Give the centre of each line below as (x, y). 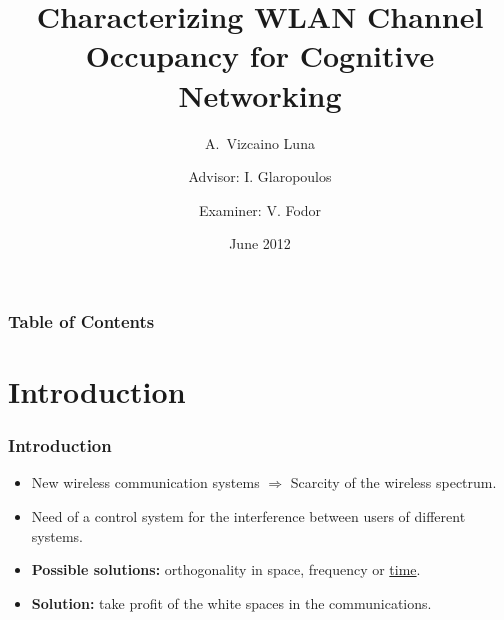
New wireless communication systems (145, 482)
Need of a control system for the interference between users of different (248, 515)
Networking (260, 94)
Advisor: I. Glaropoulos (260, 176)
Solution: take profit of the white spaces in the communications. (231, 602)
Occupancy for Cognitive (260, 55)
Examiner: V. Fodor (260, 209)
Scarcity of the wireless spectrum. (393, 482)
